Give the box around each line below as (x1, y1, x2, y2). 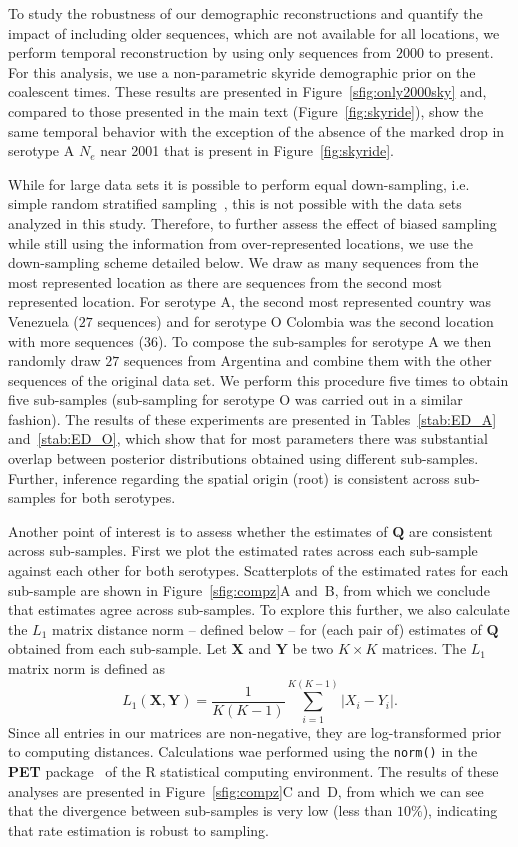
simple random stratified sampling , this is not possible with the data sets (8, 193, 462, 214)
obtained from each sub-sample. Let (8, 638, 227, 659)
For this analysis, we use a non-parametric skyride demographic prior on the (8, 61, 476, 82)
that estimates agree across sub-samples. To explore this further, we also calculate (8, 599, 510, 620)
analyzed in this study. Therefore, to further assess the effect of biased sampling (8, 212, 497, 233)
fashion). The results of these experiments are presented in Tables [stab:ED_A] (8, 408, 497, 429)
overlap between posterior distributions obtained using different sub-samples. (8, 448, 479, 469)
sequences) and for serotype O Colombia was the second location (97, 310, 494, 331)
